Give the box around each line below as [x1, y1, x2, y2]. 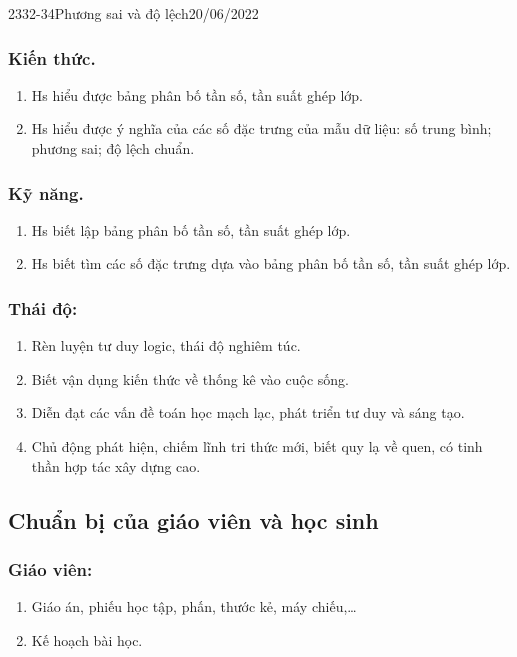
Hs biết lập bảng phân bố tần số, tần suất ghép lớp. [31, 219, 351, 240]
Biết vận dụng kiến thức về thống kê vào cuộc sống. [31, 368, 349, 389]
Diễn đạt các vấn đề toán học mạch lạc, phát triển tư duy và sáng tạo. [31, 402, 465, 423]
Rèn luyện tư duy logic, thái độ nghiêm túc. [31, 335, 301, 356]
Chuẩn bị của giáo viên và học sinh [8, 504, 379, 535]
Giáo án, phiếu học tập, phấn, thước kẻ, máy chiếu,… [31, 596, 357, 617]
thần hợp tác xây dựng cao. [31, 455, 201, 476]
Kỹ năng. [8, 180, 84, 205]
